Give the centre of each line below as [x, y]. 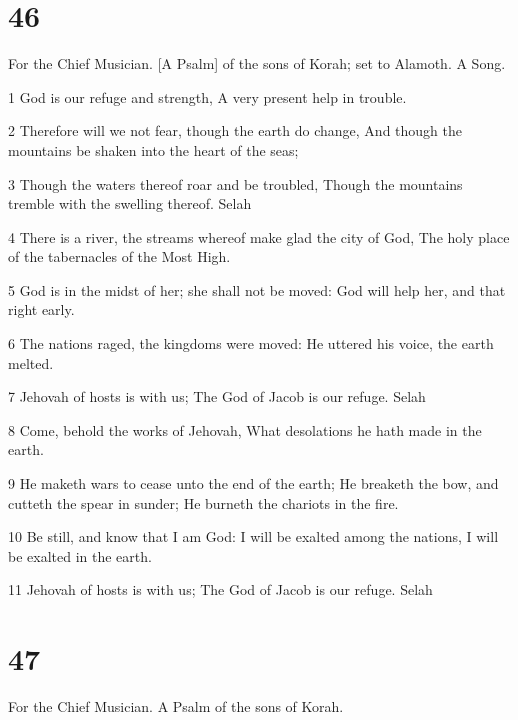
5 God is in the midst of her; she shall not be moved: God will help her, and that [257, 289]
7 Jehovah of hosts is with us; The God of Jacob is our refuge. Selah [217, 396]
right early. [41, 309]
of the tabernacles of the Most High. [119, 256]
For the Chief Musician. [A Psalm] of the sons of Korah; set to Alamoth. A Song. [257, 63]
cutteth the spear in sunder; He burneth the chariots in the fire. [203, 502]
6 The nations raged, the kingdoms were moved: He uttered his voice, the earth [251, 343]
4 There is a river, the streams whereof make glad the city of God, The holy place [259, 236]
